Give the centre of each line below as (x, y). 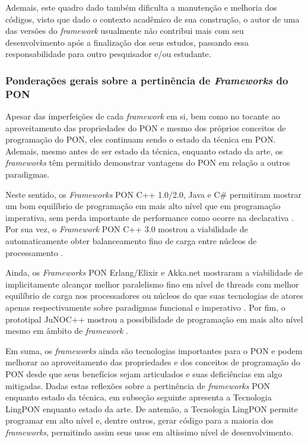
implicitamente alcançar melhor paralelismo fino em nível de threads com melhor (152, 284)
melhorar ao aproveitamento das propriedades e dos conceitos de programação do (153, 362)
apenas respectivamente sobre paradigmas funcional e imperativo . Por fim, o (145, 307)
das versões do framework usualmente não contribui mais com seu (125, 31)
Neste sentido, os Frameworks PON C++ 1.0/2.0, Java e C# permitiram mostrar (154, 194)
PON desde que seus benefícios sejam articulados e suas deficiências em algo (144, 373)
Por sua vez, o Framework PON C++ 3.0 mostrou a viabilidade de (127, 229)
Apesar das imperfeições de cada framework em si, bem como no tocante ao (143, 116)
